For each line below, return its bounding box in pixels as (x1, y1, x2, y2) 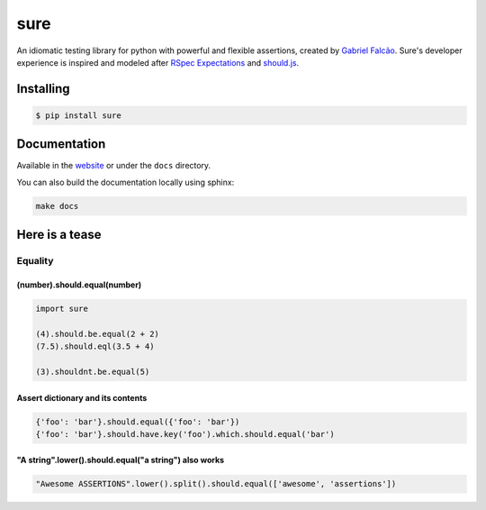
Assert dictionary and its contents (16, 392, 148, 403)
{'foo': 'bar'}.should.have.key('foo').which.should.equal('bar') (35, 429, 335, 439)
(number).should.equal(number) (16, 279, 142, 290)
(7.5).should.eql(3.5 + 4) (35, 342, 155, 351)
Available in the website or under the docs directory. (16, 160, 211, 171)
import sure (35, 303, 89, 314)
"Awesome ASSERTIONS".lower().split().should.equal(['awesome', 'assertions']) (35, 478, 397, 489)
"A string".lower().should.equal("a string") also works (16, 455, 225, 466)
